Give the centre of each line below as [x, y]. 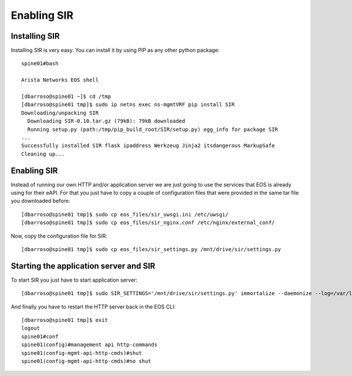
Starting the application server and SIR [83, 266]
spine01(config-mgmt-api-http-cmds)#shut [82, 353]
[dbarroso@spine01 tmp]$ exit [65, 320]
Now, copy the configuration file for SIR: [59, 236]
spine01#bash [40, 64]
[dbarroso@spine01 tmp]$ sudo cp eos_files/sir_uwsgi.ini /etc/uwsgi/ [125, 214]
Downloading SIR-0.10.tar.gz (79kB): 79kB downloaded [106, 121]
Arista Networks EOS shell [60, 80]
